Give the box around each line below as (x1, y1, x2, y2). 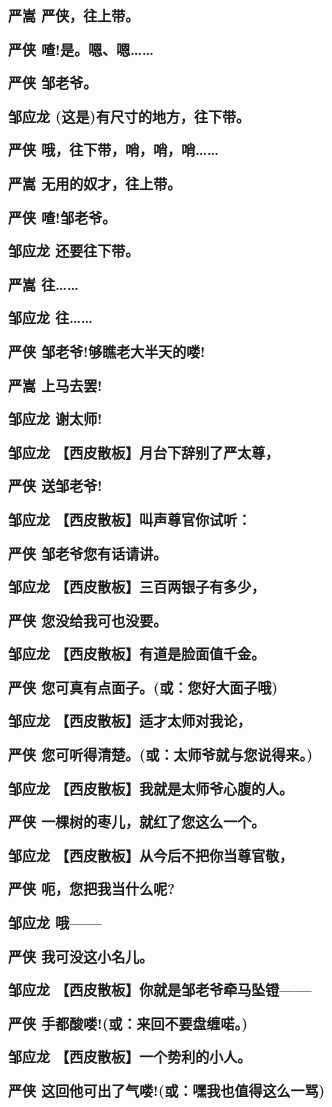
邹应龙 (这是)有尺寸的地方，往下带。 (8, 105, 250, 126)
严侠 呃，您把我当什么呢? (8, 878, 175, 899)
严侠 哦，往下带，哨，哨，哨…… (8, 139, 219, 160)
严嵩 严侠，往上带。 (8, 5, 140, 25)
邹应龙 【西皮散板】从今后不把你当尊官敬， (8, 844, 294, 865)
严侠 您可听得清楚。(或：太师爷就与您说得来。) (8, 744, 313, 765)
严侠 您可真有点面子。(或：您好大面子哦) (8, 676, 278, 697)
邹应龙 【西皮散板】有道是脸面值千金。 (8, 643, 266, 664)
